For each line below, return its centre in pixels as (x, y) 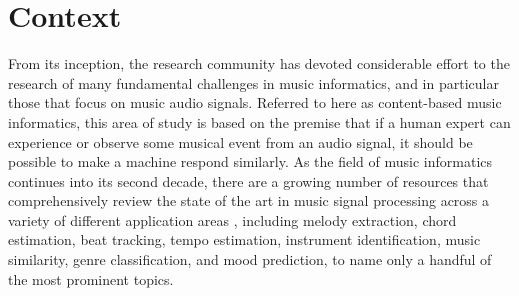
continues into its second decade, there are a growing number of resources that (248, 180)
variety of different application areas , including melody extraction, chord (232, 219)
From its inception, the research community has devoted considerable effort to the (259, 63)
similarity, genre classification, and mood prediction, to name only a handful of (250, 259)
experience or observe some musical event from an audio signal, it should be (240, 141)
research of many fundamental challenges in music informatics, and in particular (253, 82)
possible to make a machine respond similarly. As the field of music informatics (250, 161)
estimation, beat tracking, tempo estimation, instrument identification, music (244, 239)
